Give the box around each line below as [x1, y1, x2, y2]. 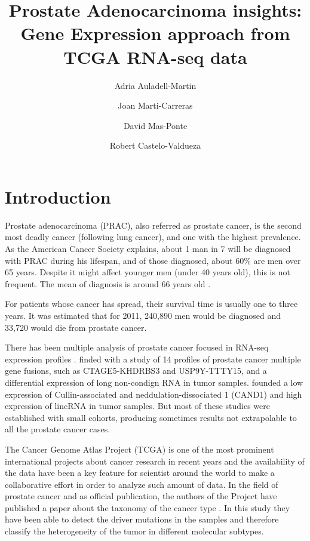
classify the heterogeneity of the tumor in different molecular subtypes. [5, 525, 264, 537]
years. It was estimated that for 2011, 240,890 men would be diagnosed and [5, 309, 281, 321]
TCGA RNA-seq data [63, 44, 247, 69]
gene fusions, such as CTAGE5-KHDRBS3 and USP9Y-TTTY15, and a [5, 364, 267, 377]
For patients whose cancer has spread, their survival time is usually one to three [5, 297, 298, 310]
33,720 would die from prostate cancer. [5, 321, 147, 333]
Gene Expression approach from [20, 21, 290, 45]
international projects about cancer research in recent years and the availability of [5, 454, 305, 467]
